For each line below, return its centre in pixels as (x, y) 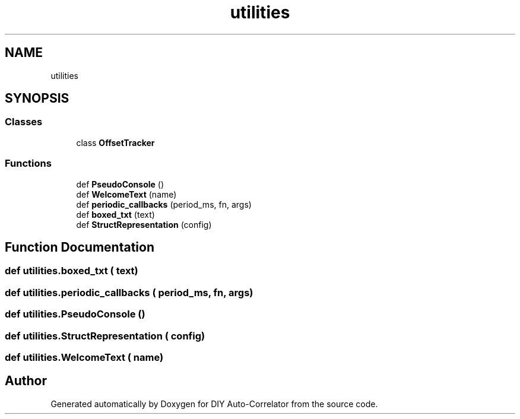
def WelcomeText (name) (126, 194)
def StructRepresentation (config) (144, 224)
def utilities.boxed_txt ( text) (72, 271)
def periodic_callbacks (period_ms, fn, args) (164, 204)
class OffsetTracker (115, 142)
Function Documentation (80, 247)
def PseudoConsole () (120, 184)
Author (26, 381)
